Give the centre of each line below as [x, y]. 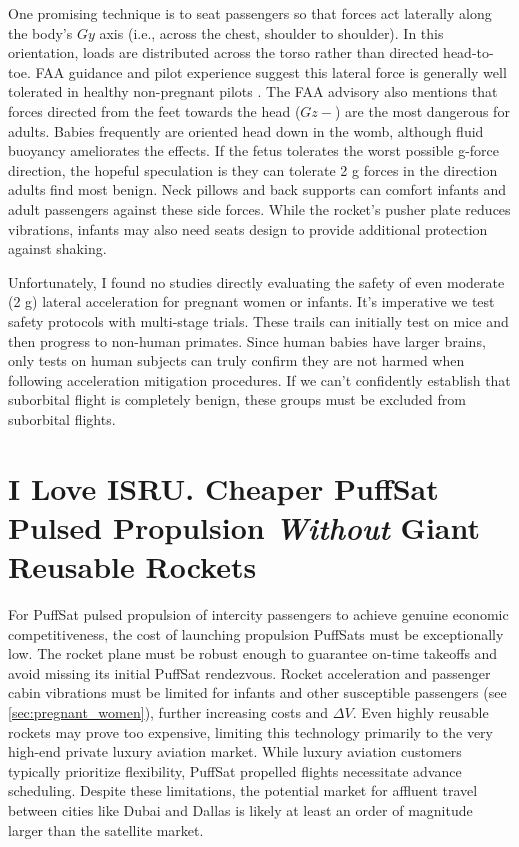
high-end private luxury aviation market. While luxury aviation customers [235, 751]
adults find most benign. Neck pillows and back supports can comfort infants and [257, 189]
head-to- [468, 52]
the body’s [40, 32]
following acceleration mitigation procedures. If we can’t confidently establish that [259, 379]
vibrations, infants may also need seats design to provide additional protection [248, 228]
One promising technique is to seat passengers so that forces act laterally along [250, 13]
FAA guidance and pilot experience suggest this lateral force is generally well [271, 71]
